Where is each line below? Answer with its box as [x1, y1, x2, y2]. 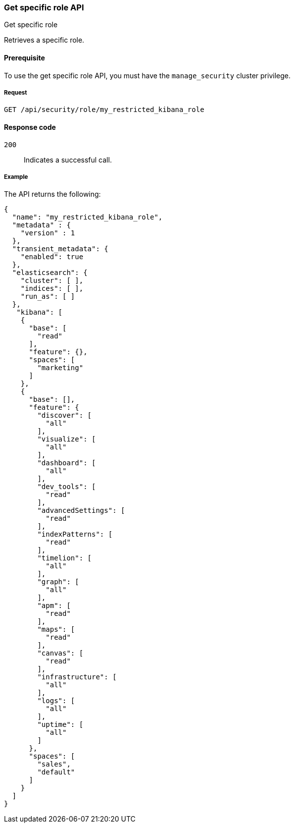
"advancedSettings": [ [37, 506, 125, 515]
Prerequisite [4, 53, 45, 62]
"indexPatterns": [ [37, 530, 113, 539]
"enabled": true [20, 253, 84, 261]
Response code [4, 122, 56, 131]
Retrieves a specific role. [4, 36, 85, 45]
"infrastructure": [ [37, 673, 117, 681]
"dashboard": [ [37, 459, 96, 467]
